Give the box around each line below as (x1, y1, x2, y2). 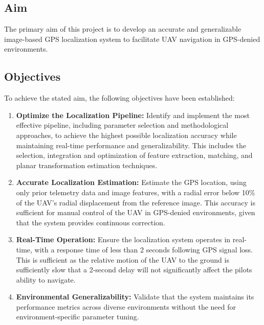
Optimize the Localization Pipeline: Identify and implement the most (16, 109, 250, 120)
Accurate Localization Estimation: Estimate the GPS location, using (16, 177, 247, 188)
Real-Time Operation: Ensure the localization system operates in (16, 234, 231, 245)
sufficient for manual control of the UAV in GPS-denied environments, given (16, 207, 255, 218)
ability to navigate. (16, 274, 76, 285)
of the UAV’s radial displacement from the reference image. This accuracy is (16, 197, 255, 207)
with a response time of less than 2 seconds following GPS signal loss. (34, 244, 253, 254)
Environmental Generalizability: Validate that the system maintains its (16, 291, 254, 302)
